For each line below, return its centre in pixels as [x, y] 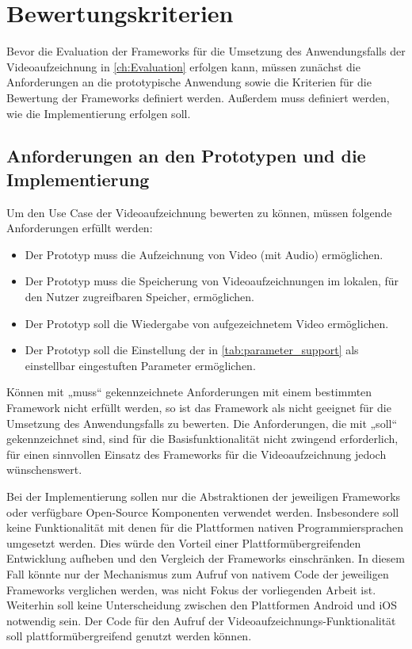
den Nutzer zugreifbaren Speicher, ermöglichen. [139, 297]
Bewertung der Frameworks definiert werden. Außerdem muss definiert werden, [198, 97]
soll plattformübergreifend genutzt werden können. [129, 636]
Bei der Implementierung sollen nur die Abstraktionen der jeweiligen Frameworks [204, 496]
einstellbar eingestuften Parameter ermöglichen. [140, 365]
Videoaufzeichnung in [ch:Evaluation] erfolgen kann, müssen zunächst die [183, 66]
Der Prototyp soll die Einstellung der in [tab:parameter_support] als [192, 350]
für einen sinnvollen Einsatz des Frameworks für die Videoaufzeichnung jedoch [196, 454]
